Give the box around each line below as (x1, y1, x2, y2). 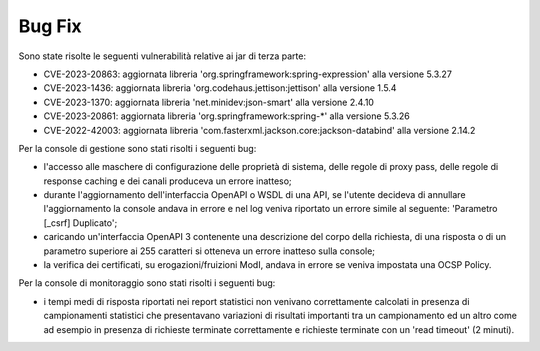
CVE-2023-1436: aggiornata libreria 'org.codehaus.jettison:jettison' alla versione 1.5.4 (43, 82, 397, 94)
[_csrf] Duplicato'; (43, 216, 118, 229)
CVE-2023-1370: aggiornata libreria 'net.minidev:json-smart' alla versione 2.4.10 (43, 96, 375, 108)
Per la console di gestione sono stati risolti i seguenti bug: (18, 142, 257, 154)
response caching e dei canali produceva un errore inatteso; (43, 175, 292, 187)
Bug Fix (18, 15, 82, 37)
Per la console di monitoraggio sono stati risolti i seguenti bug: (18, 277, 276, 289)
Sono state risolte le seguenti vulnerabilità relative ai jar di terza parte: (18, 50, 307, 62)
